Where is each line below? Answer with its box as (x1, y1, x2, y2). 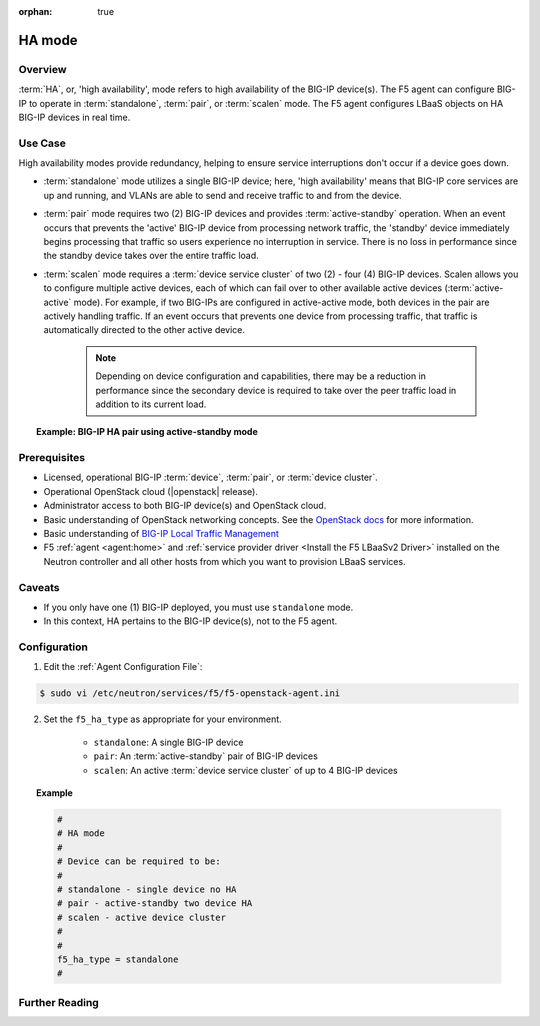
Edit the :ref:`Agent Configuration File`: (43, 661, 203, 673)
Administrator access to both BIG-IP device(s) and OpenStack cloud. (43, 500, 327, 512)
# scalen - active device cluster (56, 911, 227, 923)
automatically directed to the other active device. (43, 324, 245, 336)
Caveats (18, 580, 60, 594)
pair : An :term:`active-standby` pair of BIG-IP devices (93, 750, 319, 762)
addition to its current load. (95, 398, 207, 410)
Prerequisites (18, 451, 85, 465)
